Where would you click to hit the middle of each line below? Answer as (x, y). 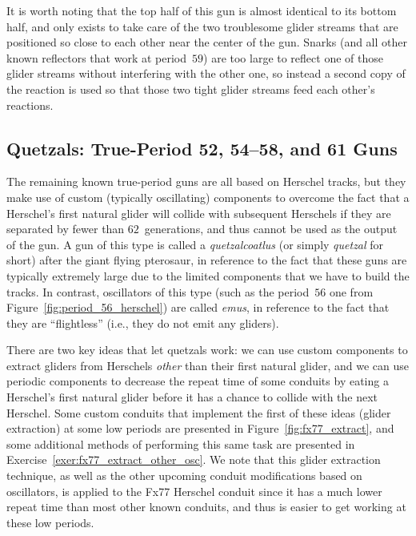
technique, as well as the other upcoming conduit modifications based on (184, 476)
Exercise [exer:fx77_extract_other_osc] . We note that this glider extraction (194, 459)
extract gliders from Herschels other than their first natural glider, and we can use (208, 365)
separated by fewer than (66, 229)
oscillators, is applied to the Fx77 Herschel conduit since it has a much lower (194, 491)
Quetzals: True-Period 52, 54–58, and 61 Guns (202, 148)
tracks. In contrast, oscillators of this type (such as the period (158, 291)
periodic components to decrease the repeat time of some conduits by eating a (198, 381)
